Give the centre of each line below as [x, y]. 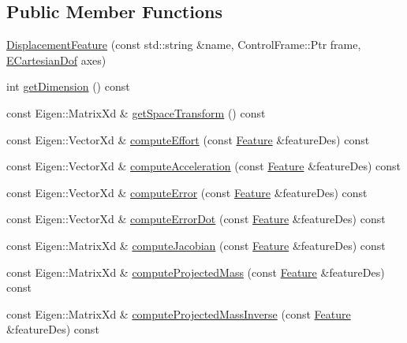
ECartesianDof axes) [56, 60]
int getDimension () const [68, 86]
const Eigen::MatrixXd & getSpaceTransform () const [136, 112]
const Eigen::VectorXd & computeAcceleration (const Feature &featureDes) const [204, 166]
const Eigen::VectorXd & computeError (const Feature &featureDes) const [187, 192]
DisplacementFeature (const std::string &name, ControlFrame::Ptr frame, [184, 45]
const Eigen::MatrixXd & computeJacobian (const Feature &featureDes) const [196, 245]
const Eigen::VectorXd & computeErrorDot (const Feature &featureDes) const [196, 219]
